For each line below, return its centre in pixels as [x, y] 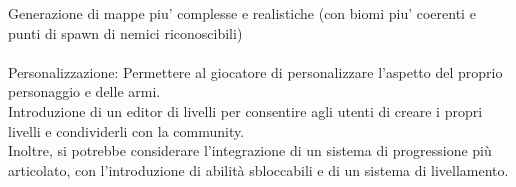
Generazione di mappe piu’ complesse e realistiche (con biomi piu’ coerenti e [242, 13]
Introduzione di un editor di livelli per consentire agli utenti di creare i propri [245, 110]
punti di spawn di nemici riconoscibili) [125, 32]
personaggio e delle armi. [84, 91]
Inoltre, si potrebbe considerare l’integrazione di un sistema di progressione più [250, 150]
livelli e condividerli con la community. [126, 130]
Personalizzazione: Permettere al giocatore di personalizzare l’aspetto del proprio [255, 71]
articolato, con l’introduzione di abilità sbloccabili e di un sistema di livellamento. [258, 169]
